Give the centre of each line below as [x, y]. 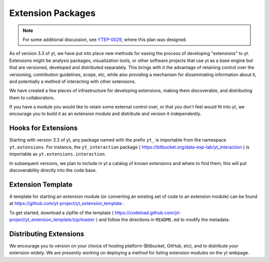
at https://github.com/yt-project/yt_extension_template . [67, 203]
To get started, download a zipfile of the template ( [61, 212]
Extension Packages [52, 13]
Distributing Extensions [47, 234]
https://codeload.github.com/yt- [148, 212]
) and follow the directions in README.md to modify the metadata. [163, 219]
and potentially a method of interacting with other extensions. [72, 81]
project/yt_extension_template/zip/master [52, 219]
